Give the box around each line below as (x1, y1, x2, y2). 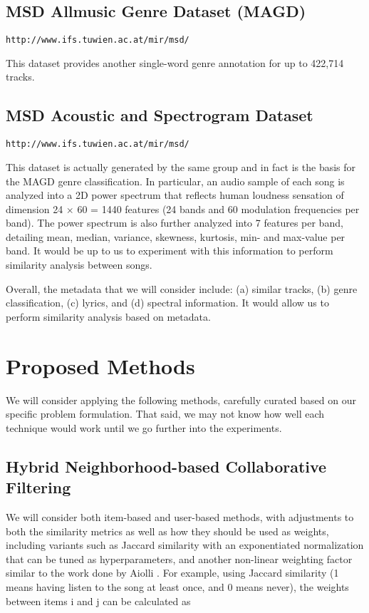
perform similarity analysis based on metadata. (6, 309, 211, 324)
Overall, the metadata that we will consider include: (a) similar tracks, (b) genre (6, 281, 358, 296)
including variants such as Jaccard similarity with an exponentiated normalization (6, 537, 364, 552)
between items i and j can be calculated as (6, 593, 191, 608)
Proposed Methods (6, 351, 195, 380)
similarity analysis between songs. (6, 257, 152, 272)
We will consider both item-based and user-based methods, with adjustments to (6, 509, 354, 524)
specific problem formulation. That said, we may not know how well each (6, 406, 325, 421)
